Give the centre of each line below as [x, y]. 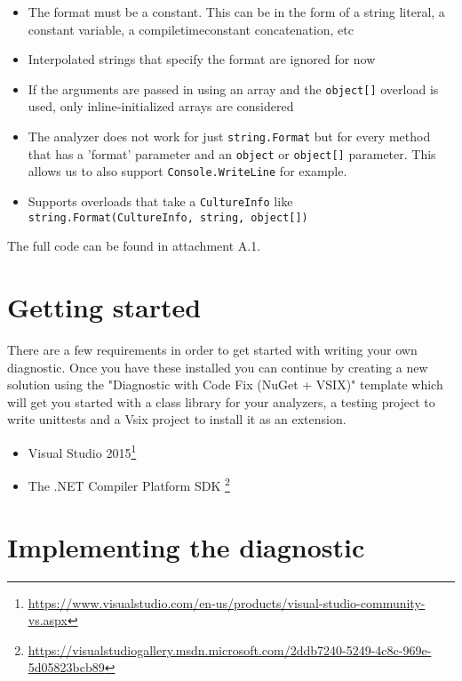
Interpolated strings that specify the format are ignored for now [202, 59]
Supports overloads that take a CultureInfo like [160, 201]
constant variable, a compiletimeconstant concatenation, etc [191, 29]
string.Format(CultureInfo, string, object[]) [168, 217]
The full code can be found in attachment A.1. [134, 246]
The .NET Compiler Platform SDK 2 [129, 484]
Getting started [104, 307]
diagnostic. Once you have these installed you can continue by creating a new [218, 367]
